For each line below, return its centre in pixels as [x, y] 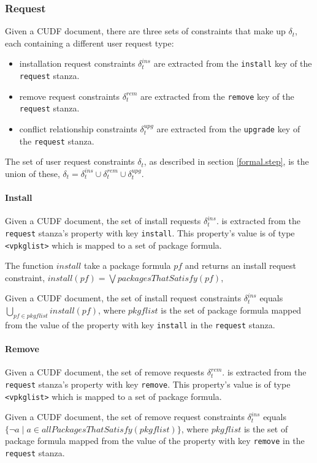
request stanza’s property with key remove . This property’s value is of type [148, 384]
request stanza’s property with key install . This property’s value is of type [150, 232]
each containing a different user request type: [90, 43]
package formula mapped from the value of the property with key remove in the [155, 441]
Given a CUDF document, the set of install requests [103, 221]
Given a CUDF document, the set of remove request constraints [125, 417]
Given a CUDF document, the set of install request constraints [123, 298]
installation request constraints [77, 63]
